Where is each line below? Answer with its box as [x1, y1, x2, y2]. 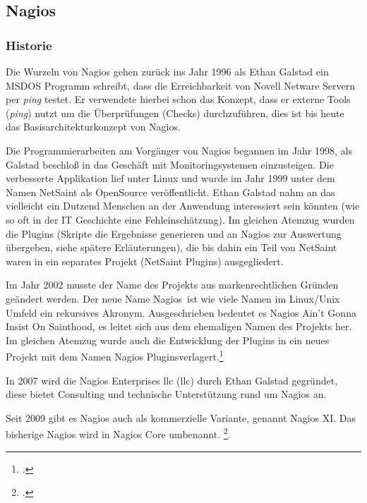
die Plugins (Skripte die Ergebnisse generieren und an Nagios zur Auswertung [6, 226, 342, 241]
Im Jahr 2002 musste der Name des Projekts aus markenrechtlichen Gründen [6, 277, 339, 292]
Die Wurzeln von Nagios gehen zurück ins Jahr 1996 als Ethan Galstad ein [6, 64, 329, 78]
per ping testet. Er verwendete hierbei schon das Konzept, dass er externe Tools [6, 92, 351, 107]
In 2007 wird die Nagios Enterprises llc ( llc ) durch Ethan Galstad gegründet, [6, 372, 338, 387]
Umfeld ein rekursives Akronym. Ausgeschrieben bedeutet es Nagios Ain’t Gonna [6, 305, 356, 320]
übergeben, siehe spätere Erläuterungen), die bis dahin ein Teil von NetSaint [6, 240, 337, 255]
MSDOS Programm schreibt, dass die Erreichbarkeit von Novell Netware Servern [6, 78, 356, 92]
